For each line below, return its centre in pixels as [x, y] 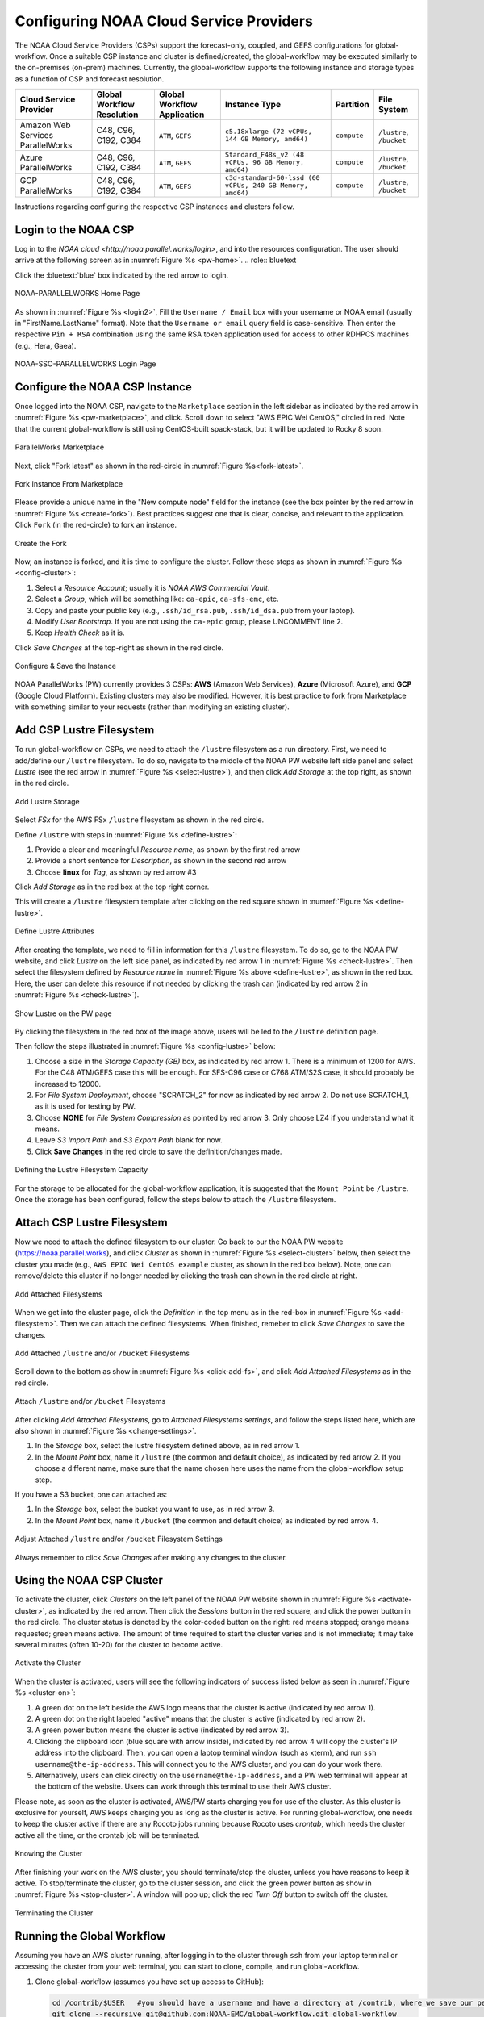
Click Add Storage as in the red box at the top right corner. [112, 887]
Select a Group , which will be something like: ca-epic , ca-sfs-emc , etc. [157, 599]
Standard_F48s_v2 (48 [265, 155]
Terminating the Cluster [54, 1913]
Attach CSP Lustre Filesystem [92, 1222]
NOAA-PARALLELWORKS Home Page [77, 294]
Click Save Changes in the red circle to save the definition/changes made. [159, 1151]
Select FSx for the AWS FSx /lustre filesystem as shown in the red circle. [140, 820]
